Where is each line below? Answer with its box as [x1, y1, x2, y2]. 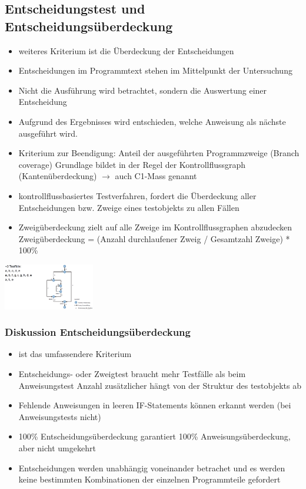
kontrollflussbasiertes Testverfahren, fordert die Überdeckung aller [18, 189, 257, 201]
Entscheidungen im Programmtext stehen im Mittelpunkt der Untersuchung [18, 64, 292, 77]
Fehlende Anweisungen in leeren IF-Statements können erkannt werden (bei [18, 399, 291, 411]
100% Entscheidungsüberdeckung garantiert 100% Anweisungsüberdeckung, [18, 430, 291, 442]
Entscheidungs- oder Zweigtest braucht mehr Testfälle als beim [18, 368, 246, 380]
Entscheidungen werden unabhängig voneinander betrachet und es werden [18, 461, 285, 474]
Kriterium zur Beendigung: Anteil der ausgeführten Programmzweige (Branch [18, 147, 300, 159]
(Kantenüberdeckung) [18, 170, 97, 182]
